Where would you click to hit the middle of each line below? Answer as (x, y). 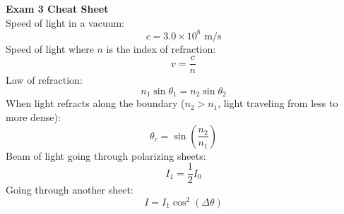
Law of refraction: (44, 80)
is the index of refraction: (161, 48)
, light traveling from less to (278, 103)
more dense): (33, 117)
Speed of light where (50, 48)
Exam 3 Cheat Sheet (57, 8)
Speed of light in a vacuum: (65, 22)
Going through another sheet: (70, 190)
